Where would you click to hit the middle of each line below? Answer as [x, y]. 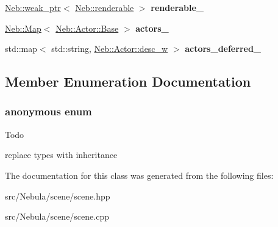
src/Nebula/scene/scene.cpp [57, 216]
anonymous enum [48, 111]
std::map [21, 49]
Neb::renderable [105, 7]
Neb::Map [23, 28]
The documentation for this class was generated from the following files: [139, 175]
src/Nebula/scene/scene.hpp [58, 196]
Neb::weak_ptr [33, 7]
